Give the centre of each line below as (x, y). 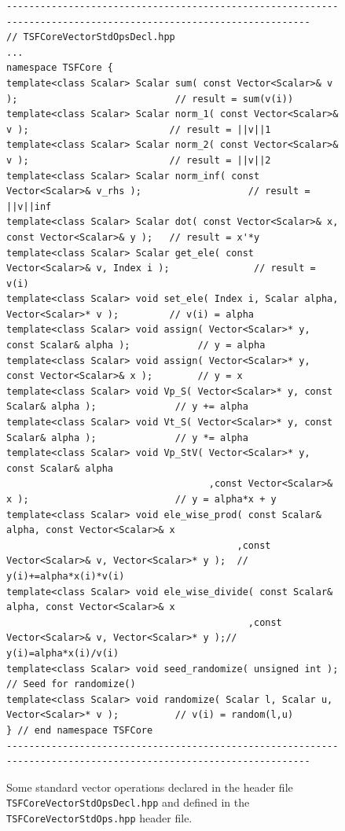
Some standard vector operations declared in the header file (150, 787)
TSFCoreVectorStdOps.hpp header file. (99, 817)
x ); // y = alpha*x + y (141, 499)
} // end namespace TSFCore (80, 730)
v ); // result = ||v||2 (139, 160)
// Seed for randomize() (71, 684)
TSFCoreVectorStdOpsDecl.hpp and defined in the (128, 802)
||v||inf (29, 206)
